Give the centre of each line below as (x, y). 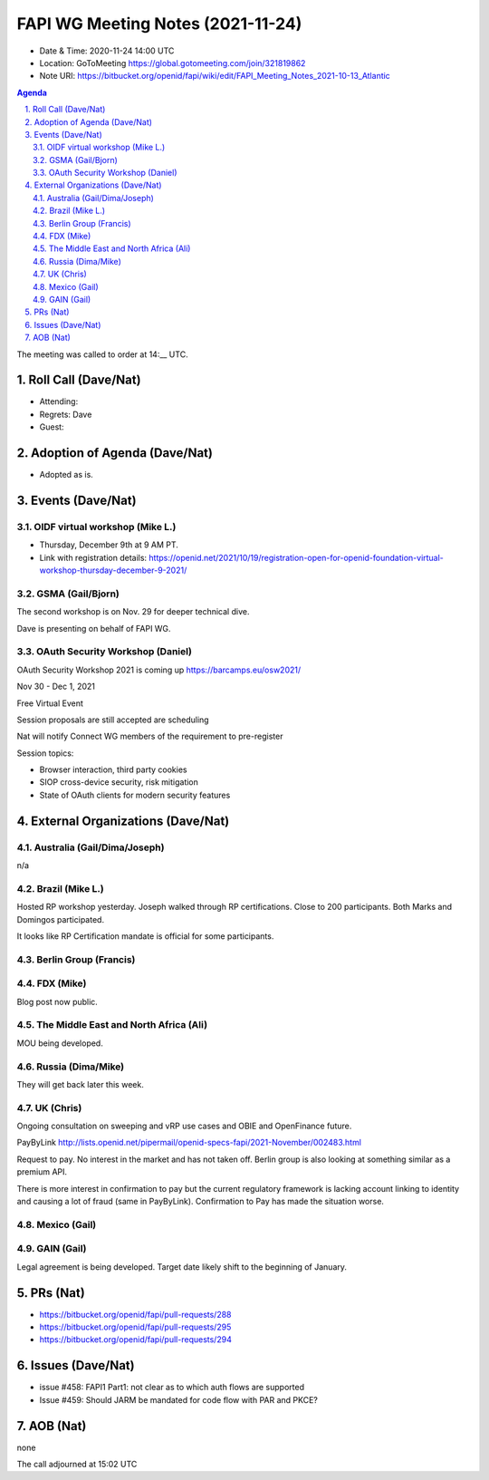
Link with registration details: (93, 557)
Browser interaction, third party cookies (113, 769)
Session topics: (45, 753)
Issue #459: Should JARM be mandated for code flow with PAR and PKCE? (179, 1399)
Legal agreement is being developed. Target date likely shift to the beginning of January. (182, 1267)
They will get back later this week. (80, 1084)
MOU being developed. (60, 1043)
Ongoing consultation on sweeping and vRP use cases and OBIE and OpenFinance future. (184, 1126)
